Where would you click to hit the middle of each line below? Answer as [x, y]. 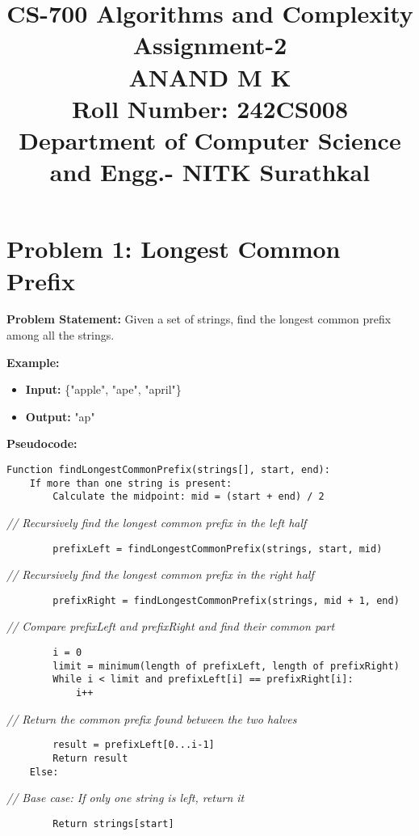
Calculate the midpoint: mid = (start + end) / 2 [189, 497]
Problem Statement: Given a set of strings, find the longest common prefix [199, 319]
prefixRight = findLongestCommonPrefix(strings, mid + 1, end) [226, 600]
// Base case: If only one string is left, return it [126, 798]
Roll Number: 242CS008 [210, 108]
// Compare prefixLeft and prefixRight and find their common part [171, 626]
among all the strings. [61, 335]
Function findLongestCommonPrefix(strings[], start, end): [168, 470]
